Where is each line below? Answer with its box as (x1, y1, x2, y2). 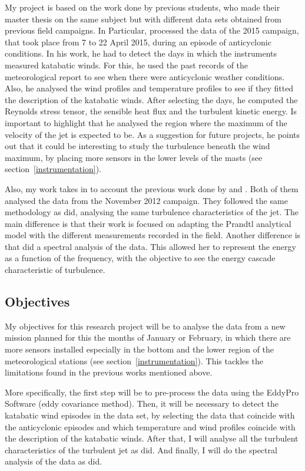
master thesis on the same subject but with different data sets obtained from (5, 12, 282, 25)
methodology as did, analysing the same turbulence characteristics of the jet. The (5, 206, 299, 218)
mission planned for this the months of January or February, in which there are (5, 331, 291, 344)
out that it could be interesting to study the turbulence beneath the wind (5, 140, 270, 152)
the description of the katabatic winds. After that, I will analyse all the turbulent (5, 432, 299, 444)
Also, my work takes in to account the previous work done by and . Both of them (5, 182, 299, 195)
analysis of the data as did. (5, 455, 102, 467)
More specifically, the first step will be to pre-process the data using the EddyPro (5, 386, 299, 398)
